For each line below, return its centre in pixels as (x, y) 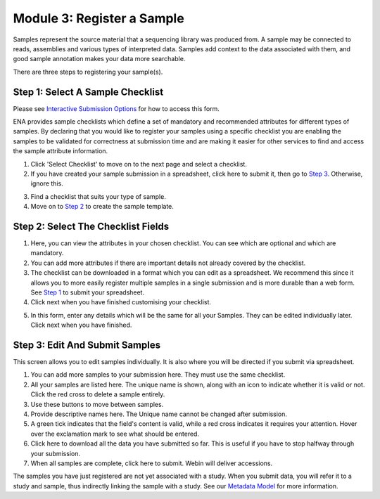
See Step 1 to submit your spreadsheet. (87, 292)
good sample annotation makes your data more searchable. (99, 59)
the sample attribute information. (61, 151)
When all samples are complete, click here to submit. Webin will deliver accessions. (152, 463)
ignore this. (47, 183)
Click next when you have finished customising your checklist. (121, 302)
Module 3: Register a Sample (99, 18)
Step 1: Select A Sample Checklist (88, 92)
